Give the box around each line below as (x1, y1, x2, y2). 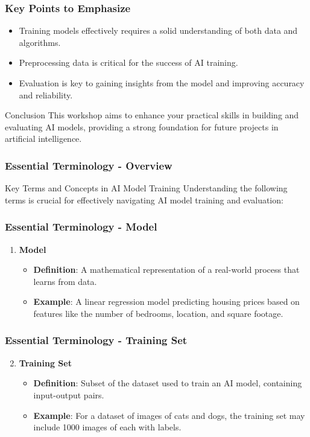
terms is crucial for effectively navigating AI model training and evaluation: (5, 193, 283, 206)
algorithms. (19, 36, 61, 48)
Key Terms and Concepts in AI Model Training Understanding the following (5, 182, 288, 194)
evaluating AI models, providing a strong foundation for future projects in (5, 120, 279, 133)
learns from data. (33, 275, 97, 287)
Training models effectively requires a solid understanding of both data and (19, 24, 298, 37)
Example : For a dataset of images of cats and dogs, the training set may (33, 409, 305, 421)
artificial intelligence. (5, 132, 82, 145)
